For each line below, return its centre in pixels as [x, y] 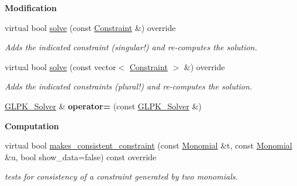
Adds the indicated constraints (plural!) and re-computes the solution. [129, 86]
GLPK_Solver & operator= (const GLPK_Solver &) [103, 106]
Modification [31, 8]
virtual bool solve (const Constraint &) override [90, 27]
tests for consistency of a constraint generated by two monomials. [121, 176]
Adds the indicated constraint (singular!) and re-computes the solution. [131, 47]
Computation [32, 125]
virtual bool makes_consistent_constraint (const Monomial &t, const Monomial [148, 145]
